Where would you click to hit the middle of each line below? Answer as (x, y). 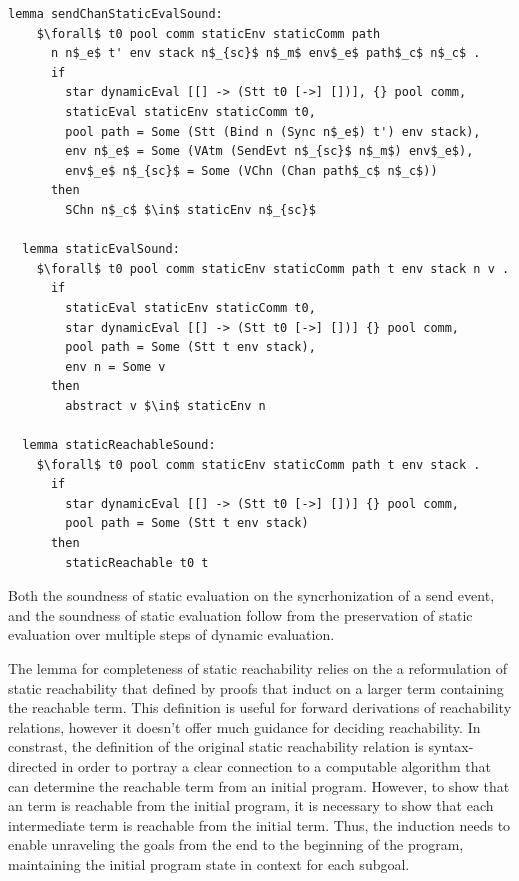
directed (33, 765)
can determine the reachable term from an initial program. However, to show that (259, 785)
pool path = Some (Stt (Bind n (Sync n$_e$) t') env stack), (273, 131)
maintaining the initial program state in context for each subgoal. (209, 863)
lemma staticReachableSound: (119, 445)
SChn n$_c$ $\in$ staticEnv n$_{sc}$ (190, 209)
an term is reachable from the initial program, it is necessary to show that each (251, 805)
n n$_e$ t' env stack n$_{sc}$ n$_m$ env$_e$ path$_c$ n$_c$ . (265, 53)
